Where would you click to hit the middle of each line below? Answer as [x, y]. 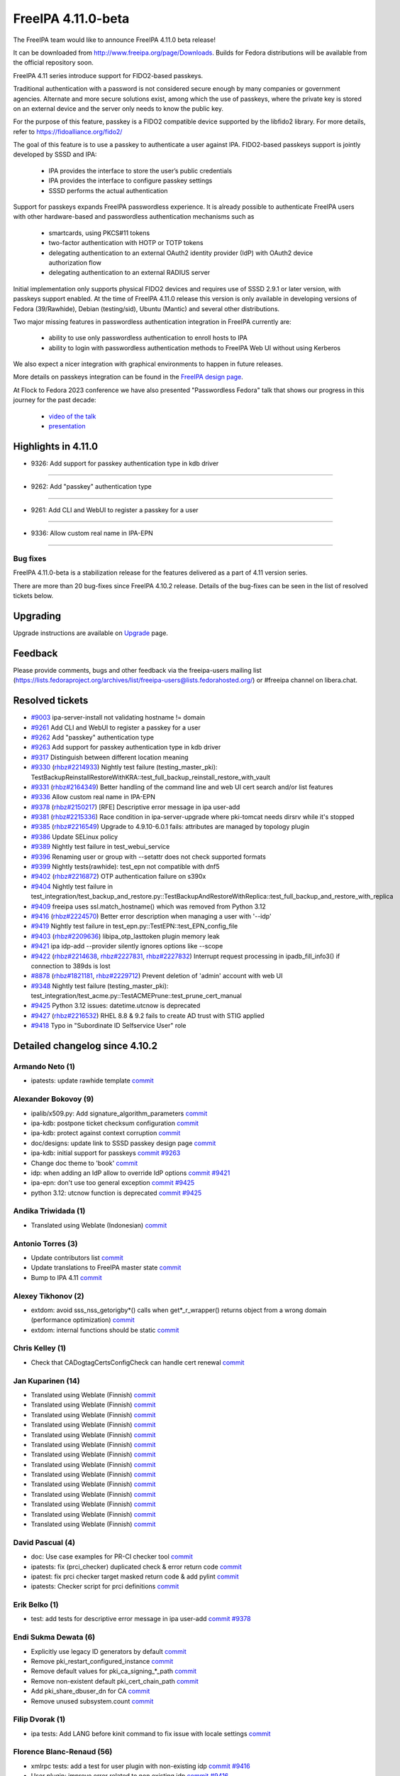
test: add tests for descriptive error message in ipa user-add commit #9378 [141, 1619]
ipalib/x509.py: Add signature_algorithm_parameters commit [119, 1113]
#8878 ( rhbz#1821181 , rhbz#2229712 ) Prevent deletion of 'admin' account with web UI [157, 976]
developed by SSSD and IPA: [55, 155]
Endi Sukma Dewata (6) [54, 1637]
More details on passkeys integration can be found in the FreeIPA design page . [128, 377]
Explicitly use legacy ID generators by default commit [109, 1651]
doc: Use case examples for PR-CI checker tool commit [112, 1556]
